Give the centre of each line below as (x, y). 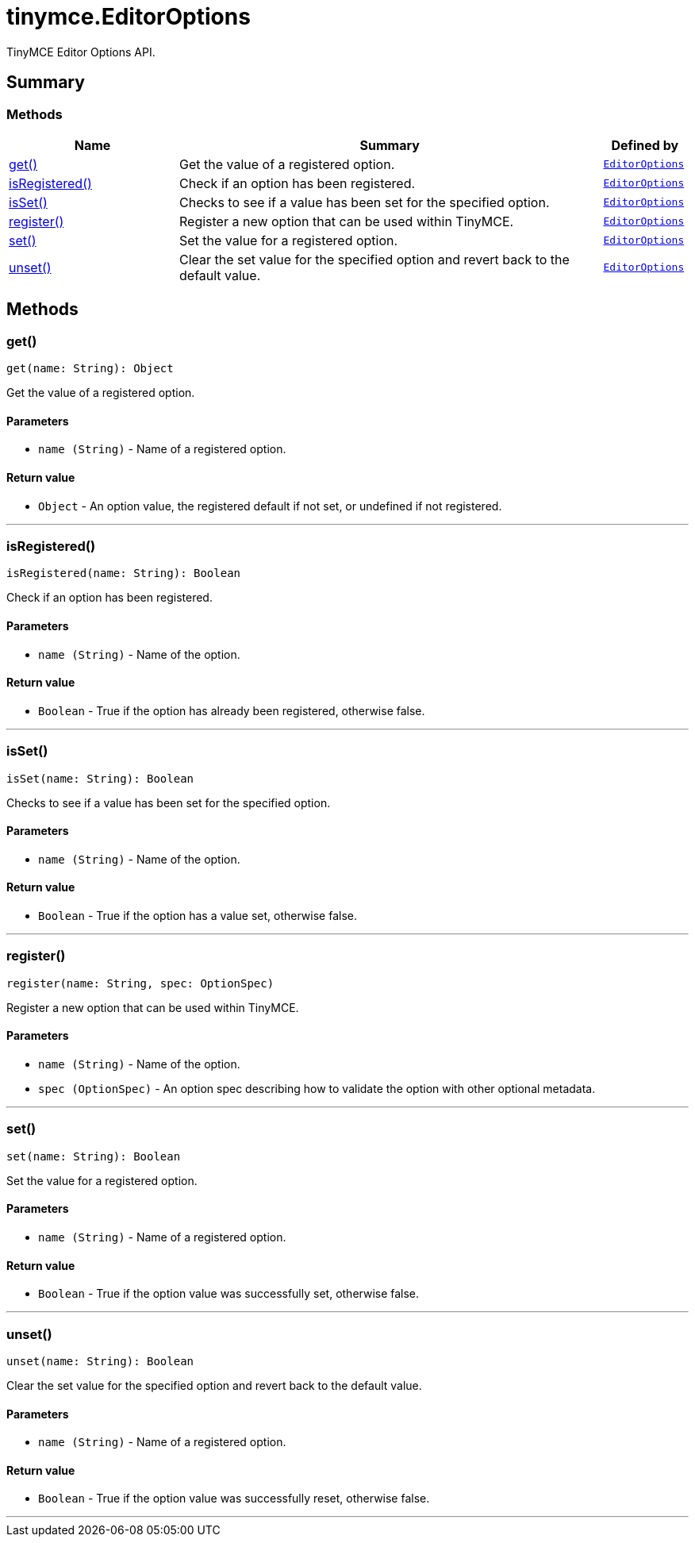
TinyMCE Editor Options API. (81, 52)
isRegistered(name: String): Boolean (124, 573)
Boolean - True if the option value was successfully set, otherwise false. (229, 1294)
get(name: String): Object (90, 369)
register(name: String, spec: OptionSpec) (140, 983)
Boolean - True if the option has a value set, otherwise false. (198, 916)
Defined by (645, 145)
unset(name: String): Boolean (100, 1361)
